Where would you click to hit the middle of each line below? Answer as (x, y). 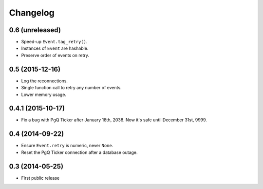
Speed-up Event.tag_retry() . (54, 42)
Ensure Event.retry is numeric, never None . (67, 146)
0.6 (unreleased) (35, 30)
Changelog (32, 13)
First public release (40, 178)
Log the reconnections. (45, 81)
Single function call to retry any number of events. (71, 88)
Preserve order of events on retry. (55, 55)
